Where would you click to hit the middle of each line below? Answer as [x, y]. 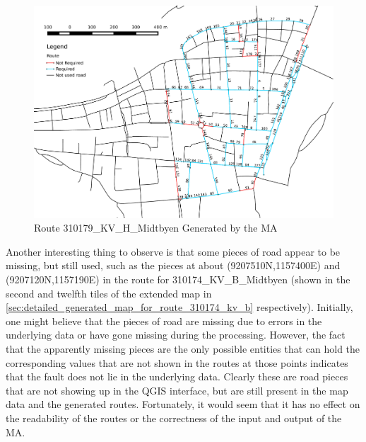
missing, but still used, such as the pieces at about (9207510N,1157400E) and [173, 265]
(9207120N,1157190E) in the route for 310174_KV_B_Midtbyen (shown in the [178, 279]
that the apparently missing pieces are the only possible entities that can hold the [183, 348]
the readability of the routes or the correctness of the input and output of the [174, 418]
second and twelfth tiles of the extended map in [109, 293]
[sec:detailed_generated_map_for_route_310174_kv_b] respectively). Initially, [179, 307]
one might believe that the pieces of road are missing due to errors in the [164, 321]
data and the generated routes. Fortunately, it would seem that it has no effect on [183, 404]
